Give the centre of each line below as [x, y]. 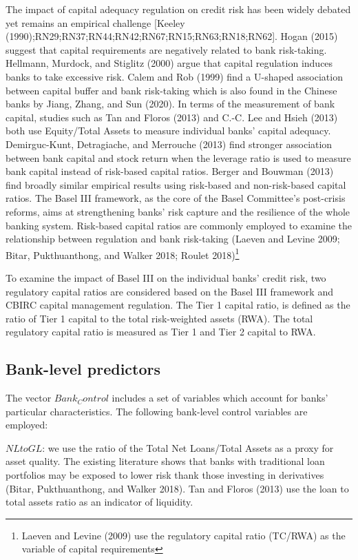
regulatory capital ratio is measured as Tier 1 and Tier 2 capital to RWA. [161, 332]
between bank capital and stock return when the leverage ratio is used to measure [178, 157]
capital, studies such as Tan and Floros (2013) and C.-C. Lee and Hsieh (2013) [172, 117]
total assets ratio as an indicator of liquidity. [99, 502]
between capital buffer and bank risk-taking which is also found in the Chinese [171, 90]
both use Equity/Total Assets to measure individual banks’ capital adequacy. [168, 131]
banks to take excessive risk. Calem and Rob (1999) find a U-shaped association [174, 76]
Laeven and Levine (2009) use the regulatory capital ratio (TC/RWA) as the [183, 535]
